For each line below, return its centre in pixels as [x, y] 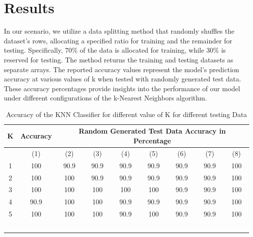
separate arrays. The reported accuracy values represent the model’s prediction [122, 69]
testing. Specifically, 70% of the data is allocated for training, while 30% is [115, 50]
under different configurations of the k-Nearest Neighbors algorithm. [106, 98]
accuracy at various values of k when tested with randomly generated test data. [123, 79]
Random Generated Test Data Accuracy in [152, 131]
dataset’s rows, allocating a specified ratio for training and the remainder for [118, 40]
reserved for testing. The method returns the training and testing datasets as [119, 59]
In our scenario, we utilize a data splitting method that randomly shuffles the [119, 31]
